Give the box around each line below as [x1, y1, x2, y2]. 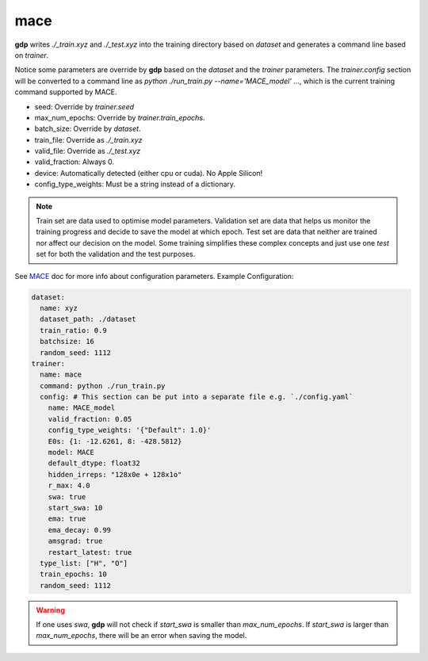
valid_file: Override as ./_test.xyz [34, 147, 141, 156]
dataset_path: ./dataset [40, 315, 136, 324]
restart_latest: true [48, 548, 132, 556]
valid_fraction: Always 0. [34, 157, 115, 166]
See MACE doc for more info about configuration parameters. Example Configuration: [14, 271, 294, 281]
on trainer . [14, 50, 49, 59]
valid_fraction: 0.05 [48, 415, 132, 423]
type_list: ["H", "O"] [40, 559, 128, 567]
